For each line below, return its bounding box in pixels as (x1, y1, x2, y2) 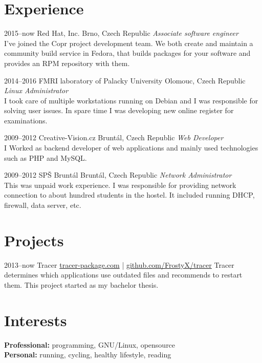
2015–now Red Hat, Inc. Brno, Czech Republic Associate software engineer (4, 28, 238, 38)
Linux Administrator (4, 85, 69, 96)
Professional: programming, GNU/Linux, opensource (4, 339, 176, 350)
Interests (4, 309, 67, 330)
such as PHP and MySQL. (4, 152, 87, 163)
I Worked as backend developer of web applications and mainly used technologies (4, 142, 258, 153)
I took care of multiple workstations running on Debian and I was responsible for (4, 95, 258, 105)
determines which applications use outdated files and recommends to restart (4, 269, 243, 280)
